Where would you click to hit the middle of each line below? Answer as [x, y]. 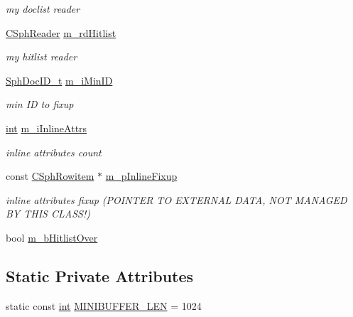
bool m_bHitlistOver [52, 237]
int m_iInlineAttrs [47, 128]
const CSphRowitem [50, 176]
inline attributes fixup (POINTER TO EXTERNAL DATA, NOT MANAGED [176, 199]
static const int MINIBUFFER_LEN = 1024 [104, 305]
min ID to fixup [40, 104]
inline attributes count [54, 152]
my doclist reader [43, 9]
